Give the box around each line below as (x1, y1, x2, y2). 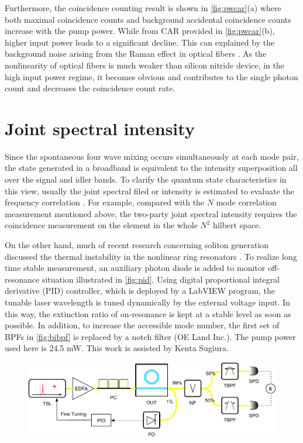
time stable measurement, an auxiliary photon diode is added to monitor (5, 262, 266, 274)
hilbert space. (213, 219, 261, 231)
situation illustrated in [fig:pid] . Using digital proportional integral (42, 273, 280, 285)
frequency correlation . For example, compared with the (5, 196, 205, 208)
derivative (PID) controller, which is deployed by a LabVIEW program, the (5, 284, 275, 297)
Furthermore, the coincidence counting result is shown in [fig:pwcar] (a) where (5, 2, 281, 13)
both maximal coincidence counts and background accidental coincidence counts (5, 13, 291, 25)
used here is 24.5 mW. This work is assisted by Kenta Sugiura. (5, 342, 229, 354)
